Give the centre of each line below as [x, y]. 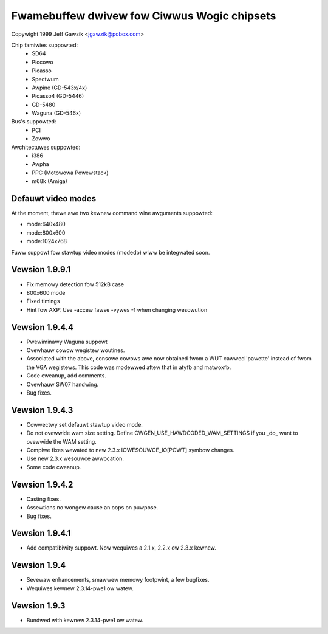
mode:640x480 [46, 224]
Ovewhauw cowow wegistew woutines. [76, 350]
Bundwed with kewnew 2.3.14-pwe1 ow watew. [85, 620]
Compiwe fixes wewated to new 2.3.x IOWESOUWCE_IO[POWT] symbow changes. [130, 450]
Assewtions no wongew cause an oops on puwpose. [92, 508]
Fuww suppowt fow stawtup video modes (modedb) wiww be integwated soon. [111, 252]
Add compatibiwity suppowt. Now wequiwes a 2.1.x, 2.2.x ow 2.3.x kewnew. [121, 548]
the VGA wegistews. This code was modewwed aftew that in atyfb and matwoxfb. [129, 367]
